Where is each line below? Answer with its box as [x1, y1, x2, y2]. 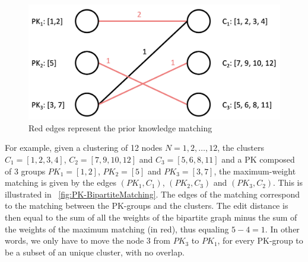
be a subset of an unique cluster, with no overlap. [5, 245, 185, 258]
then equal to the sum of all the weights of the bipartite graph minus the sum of [5, 211, 297, 223]
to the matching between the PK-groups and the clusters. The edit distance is [5, 199, 288, 212]
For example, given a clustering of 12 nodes [5, 141, 163, 154]
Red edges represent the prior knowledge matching [28, 121, 212, 134]
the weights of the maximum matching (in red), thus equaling [5, 222, 229, 235]
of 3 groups [5, 164, 46, 177]
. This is [273, 176, 303, 189]
